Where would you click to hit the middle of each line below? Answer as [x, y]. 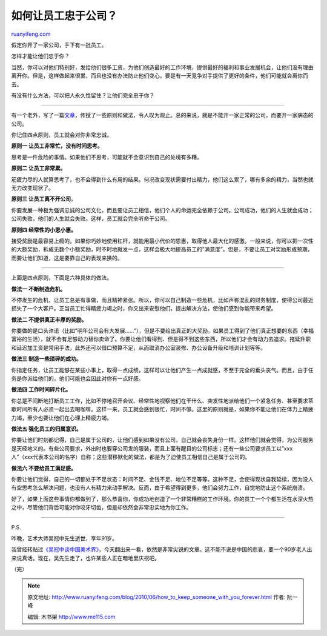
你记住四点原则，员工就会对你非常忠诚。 [61, 135]
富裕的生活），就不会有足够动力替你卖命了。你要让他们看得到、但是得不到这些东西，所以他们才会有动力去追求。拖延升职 [161, 339]
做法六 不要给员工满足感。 [44, 468]
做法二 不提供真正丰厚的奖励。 [49, 320]
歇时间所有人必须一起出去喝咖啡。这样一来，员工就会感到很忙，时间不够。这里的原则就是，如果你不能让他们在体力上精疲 [162, 409]
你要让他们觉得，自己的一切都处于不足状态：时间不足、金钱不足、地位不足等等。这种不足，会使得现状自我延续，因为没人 [162, 479]
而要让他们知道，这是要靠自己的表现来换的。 [67, 258]
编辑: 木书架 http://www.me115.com [71, 617]
